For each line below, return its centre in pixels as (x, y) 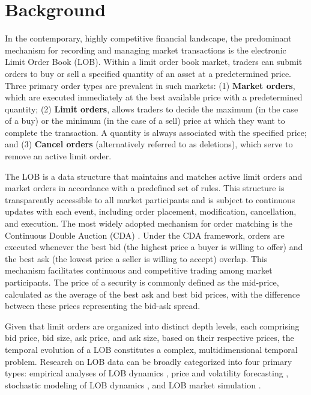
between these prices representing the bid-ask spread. (103, 306)
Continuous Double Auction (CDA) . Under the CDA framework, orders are (145, 235)
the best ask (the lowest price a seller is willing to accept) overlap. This (136, 258)
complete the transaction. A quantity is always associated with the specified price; (156, 132)
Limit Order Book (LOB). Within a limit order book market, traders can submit (154, 62)
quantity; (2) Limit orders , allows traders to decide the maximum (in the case (152, 109)
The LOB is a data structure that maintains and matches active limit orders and (154, 176)
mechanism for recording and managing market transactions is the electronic (146, 50)
